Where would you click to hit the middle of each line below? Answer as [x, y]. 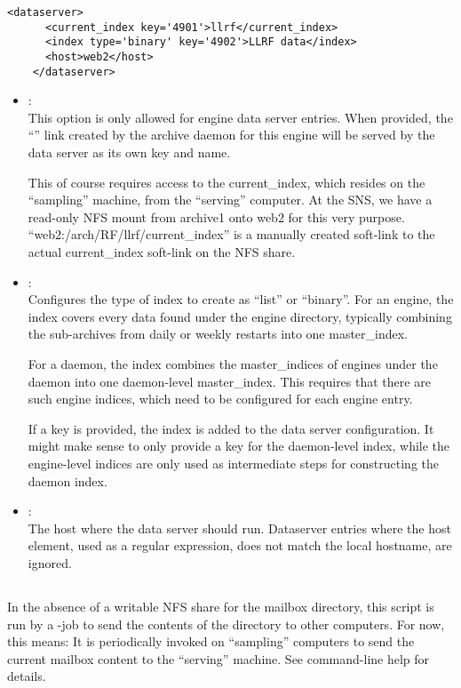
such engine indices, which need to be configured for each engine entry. [220, 399]
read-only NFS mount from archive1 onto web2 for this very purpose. [216, 216]
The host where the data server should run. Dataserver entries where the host [239, 528]
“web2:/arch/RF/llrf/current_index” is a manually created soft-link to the [231, 234]
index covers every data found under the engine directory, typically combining [240, 316]
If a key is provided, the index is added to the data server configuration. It [231, 428]
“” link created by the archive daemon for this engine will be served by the [231, 135]
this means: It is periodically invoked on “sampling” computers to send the [211, 641]
